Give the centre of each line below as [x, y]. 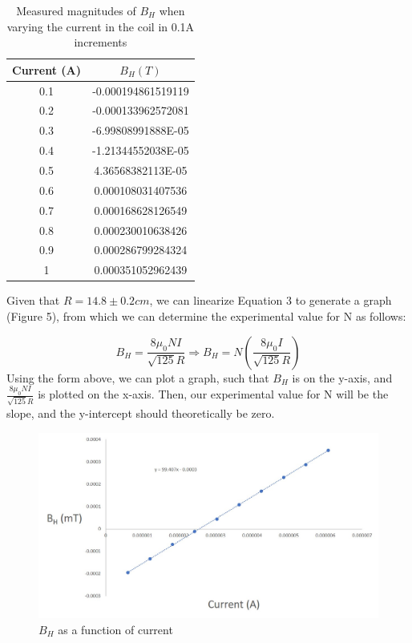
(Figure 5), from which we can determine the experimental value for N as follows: [206, 315]
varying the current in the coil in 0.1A [101, 26]
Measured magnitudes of [76, 10]
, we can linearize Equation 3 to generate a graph [271, 300]
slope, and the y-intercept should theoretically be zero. [141, 413]
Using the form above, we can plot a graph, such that [138, 377]
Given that [33, 300]
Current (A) [47, 69]
